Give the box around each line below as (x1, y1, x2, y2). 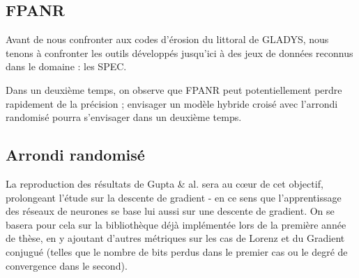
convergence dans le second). (6, 258, 128, 272)
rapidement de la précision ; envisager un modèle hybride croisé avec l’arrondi (6, 96, 338, 111)
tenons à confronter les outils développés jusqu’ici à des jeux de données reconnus (6, 45, 353, 60)
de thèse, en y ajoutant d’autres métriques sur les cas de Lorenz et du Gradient (6, 231, 345, 245)
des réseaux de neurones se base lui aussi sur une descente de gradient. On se (6, 204, 335, 218)
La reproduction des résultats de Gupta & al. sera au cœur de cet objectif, (6, 176, 323, 190)
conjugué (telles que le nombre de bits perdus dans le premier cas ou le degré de (6, 244, 348, 259)
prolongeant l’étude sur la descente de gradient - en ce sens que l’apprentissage (6, 190, 342, 204)
